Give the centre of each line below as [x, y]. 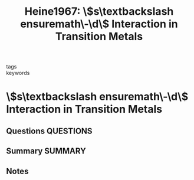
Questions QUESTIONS [49, 131]
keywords [18, 73]
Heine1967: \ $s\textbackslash [99, 12]
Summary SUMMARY [46, 151]
